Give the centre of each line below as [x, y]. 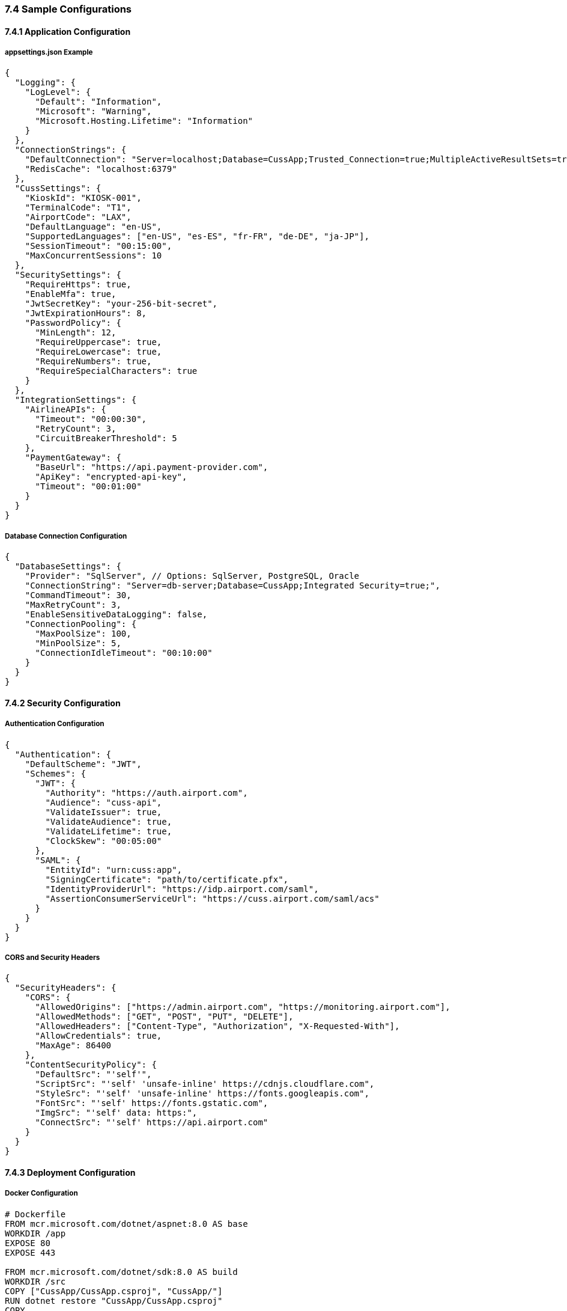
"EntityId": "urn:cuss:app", [114, 869]
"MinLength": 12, [76, 333]
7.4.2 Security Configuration [63, 703]
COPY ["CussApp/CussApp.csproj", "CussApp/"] [114, 1291]
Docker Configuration [41, 1193]
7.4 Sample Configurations [68, 9]
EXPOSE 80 [28, 1243]
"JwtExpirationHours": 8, [86, 313]
